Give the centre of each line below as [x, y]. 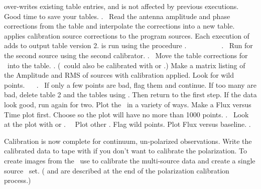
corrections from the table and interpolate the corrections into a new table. [119, 26]
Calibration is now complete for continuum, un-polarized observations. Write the [128, 141]
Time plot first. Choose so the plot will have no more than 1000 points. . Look [126, 114]
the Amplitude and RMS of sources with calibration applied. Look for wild [119, 75]
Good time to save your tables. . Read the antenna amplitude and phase [117, 16]
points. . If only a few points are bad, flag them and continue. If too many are [130, 84]
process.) [18, 180]
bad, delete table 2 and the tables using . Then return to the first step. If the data [130, 94]
